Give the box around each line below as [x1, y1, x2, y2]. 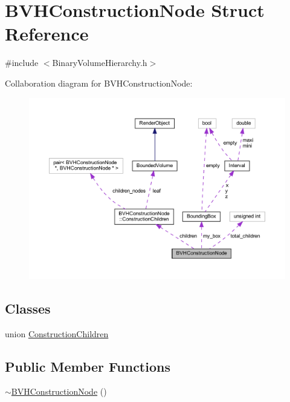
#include [5, 56, 39, 69]
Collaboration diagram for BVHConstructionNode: [5, 76, 193, 89]
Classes [5, 298, 51, 317]
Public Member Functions [5, 357, 170, 375]
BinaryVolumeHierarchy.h [52, 56, 147, 69]
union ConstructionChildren [5, 327, 109, 340]
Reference [5, 21, 89, 46]
